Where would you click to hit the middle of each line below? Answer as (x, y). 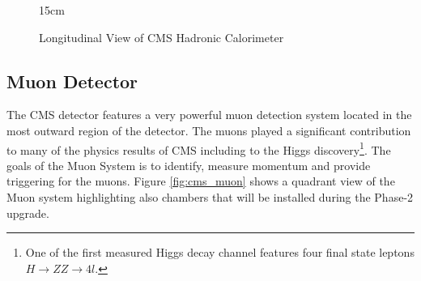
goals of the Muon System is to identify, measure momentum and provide (189, 165)
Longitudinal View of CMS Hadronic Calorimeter (162, 37)
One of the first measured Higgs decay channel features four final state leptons (220, 252)
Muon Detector (72, 81)
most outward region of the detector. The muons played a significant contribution (209, 130)
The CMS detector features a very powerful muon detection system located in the (209, 115)
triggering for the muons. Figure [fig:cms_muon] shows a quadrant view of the (201, 181)
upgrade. (28, 213)
